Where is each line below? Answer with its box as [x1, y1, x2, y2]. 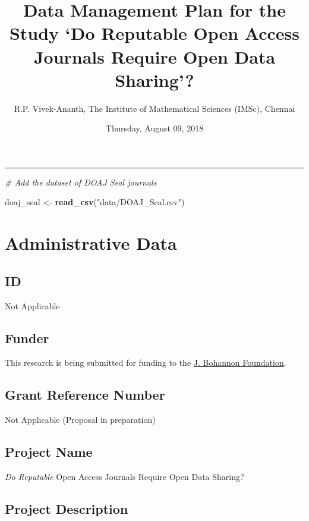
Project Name [5, 442, 93, 461]
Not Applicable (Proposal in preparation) [5, 413, 156, 426]
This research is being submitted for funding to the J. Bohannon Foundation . [5, 356, 286, 369]
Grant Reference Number [5, 385, 165, 404]
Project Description [5, 500, 128, 518]
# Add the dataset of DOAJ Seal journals [5, 175, 157, 188]
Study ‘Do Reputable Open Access [9, 21, 300, 45]
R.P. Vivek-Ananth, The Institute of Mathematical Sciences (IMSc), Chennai [14, 102, 295, 114]
